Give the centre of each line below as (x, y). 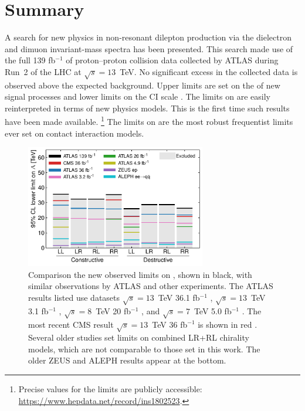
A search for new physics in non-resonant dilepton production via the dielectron (148, 37)
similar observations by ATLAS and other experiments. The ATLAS (151, 286)
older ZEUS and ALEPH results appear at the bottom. (127, 360)
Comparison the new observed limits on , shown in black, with (140, 274)
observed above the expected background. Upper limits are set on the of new (143, 85)
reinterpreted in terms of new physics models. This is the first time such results (147, 108)
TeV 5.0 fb (213, 310)
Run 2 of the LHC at (43, 71)
